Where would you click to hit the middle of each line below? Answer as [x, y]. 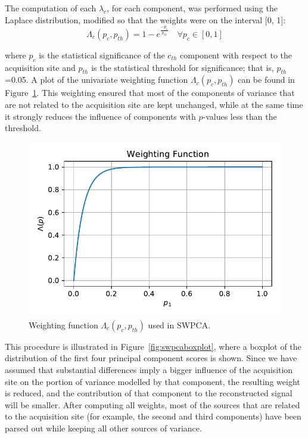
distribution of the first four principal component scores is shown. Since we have [151, 358]
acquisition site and [40, 67]
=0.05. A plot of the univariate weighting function [97, 80]
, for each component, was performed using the [192, 8]
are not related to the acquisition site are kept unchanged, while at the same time [154, 105]
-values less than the [240, 116]
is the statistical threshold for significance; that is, [183, 67]
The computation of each [51, 8]
